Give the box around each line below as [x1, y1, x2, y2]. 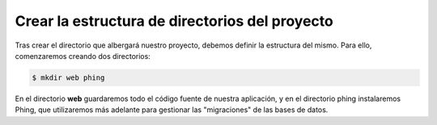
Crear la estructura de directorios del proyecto [15, 12, 333, 30]
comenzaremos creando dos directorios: [15, 51, 151, 60]
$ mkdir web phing [32, 73, 105, 82]
